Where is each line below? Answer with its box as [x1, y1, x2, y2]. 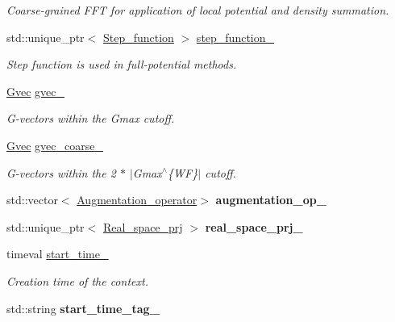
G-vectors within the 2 [6, 164, 116, 181]
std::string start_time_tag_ [6, 299, 160, 316]
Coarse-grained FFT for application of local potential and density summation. [6, 2, 389, 18]
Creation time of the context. [6, 272, 148, 289]
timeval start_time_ [6, 245, 109, 262]
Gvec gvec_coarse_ [6, 136, 103, 153]
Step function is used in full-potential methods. [6, 56, 237, 73]
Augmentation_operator [77, 191, 197, 208]
